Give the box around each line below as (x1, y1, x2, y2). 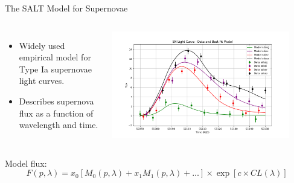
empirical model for (19, 51, 91, 63)
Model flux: (5, 156, 47, 169)
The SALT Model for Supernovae (5, 2, 128, 14)
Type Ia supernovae (19, 62, 92, 75)
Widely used (19, 39, 65, 51)
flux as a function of (19, 106, 94, 119)
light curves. (19, 74, 65, 87)
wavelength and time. (19, 118, 98, 131)
